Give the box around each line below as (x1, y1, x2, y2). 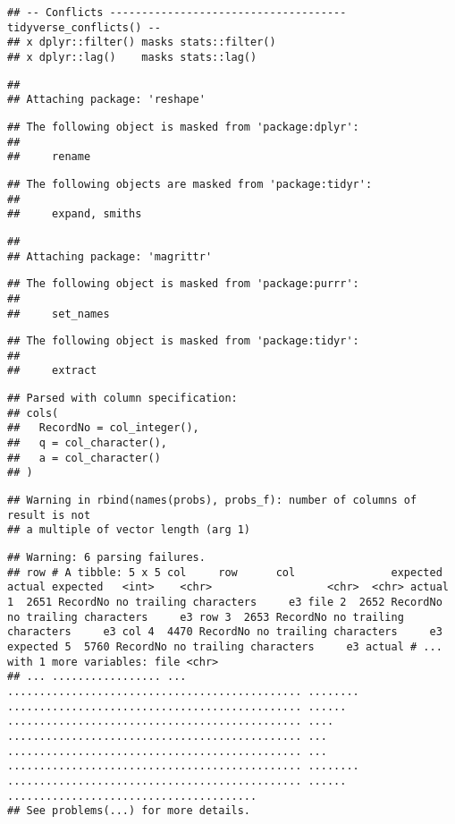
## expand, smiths (7, 208, 142, 221)
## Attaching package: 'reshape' (7, 93, 206, 106)
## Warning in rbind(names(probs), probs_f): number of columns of (7, 494, 417, 507)
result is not (7, 508, 91, 522)
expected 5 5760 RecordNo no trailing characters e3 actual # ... (7, 640, 442, 653)
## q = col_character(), (7, 437, 167, 450)
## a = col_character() (7, 451, 161, 464)
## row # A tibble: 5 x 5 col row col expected (7, 565, 442, 579)
